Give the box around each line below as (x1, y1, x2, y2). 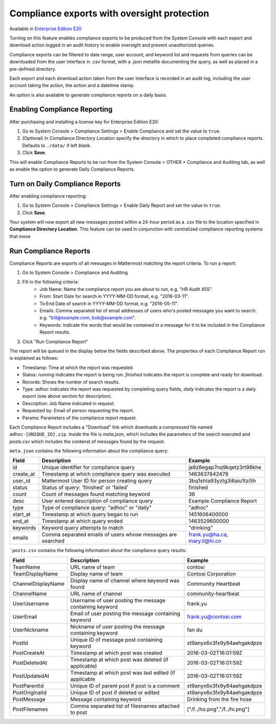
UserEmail (12, 613, 38, 620)
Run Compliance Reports (9, 246, 90, 255)
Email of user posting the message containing (70, 610, 180, 617)
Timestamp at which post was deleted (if (70, 656, 169, 663)
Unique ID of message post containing (70, 636, 163, 643)
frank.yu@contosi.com (187, 613, 242, 620)
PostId (12, 639, 28, 646)
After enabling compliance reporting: (9, 193, 87, 199)
